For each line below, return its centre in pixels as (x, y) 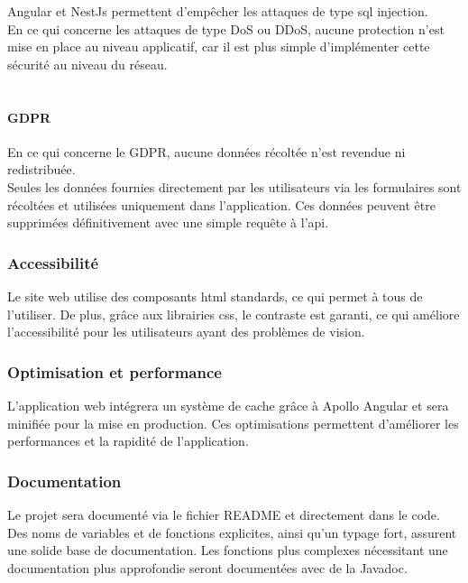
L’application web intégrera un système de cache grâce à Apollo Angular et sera (228, 405)
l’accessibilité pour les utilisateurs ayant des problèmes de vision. (186, 332)
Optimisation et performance (115, 371)
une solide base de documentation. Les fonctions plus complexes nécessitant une (228, 550)
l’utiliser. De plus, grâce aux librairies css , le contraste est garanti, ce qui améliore (234, 314)
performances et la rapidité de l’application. (128, 441)
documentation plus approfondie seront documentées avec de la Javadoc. (207, 567)
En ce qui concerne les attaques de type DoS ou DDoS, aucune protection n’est (226, 28)
